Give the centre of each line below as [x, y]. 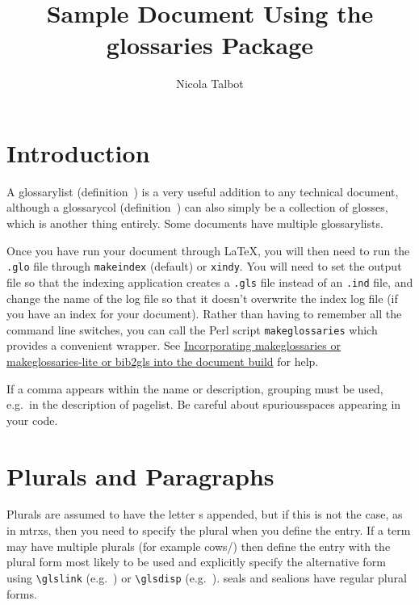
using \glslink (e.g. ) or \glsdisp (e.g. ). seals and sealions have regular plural [207, 577]
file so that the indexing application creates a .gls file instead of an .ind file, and [210, 281]
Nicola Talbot [210, 84]
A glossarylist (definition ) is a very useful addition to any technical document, [203, 191]
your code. [32, 420]
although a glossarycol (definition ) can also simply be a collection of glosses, [197, 207]
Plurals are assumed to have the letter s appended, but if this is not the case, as [205, 514]
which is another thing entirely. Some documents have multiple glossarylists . [195, 223]
